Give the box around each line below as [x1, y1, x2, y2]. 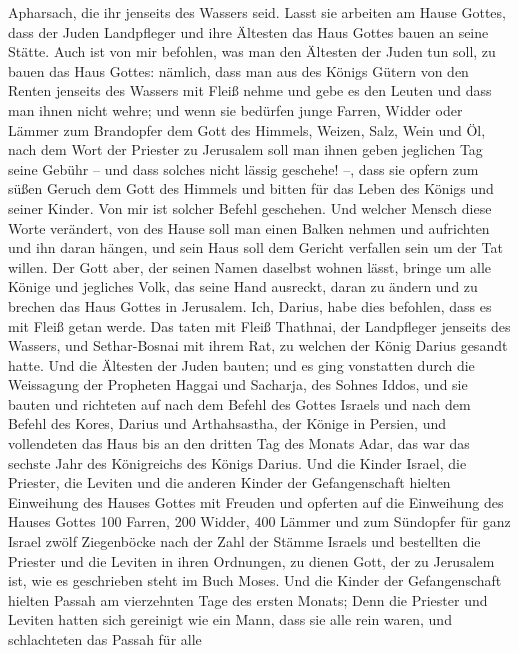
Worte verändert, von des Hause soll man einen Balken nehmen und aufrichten [8, 217, 490, 238]
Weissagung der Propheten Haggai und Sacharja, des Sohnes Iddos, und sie [8, 374, 468, 395]
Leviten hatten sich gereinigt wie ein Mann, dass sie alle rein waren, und [8, 609, 452, 630]
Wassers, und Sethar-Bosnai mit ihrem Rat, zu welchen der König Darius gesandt [8, 335, 508, 356]
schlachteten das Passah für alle [8, 629, 202, 649]
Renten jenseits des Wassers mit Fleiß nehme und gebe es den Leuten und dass [8, 80, 492, 101]
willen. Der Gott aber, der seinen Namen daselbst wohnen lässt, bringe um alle [8, 256, 492, 277]
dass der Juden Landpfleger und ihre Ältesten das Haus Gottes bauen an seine [8, 21, 489, 42]
